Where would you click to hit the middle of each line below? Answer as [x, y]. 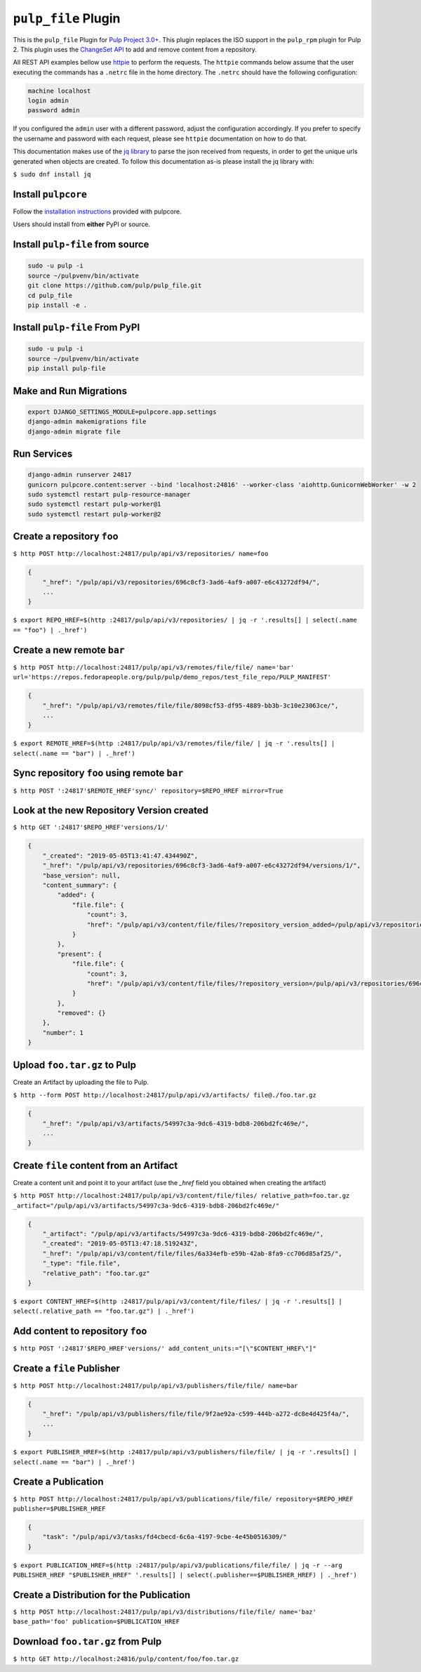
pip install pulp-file [67, 368]
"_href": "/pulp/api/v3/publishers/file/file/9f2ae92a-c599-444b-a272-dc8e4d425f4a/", [196, 1414]
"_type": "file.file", [81, 1263]
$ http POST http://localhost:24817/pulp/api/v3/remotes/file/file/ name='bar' [154, 667]
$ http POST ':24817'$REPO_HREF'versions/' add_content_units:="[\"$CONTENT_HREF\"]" [165, 1348]
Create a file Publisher [67, 1369]
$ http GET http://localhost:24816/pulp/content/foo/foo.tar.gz [126, 1659]
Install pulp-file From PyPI [76, 328]
